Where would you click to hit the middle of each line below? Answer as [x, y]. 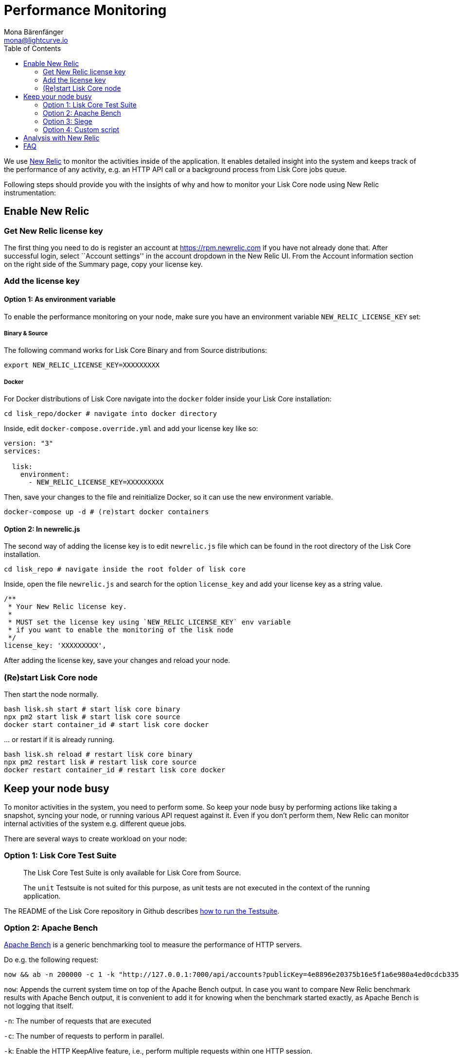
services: [22, 451]
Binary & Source [26, 333]
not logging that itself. [39, 1006]
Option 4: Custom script [81, 129]
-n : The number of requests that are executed [78, 1021]
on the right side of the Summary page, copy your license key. [104, 264]
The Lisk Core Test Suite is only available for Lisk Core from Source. [132, 872]
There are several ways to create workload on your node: [96, 838]
